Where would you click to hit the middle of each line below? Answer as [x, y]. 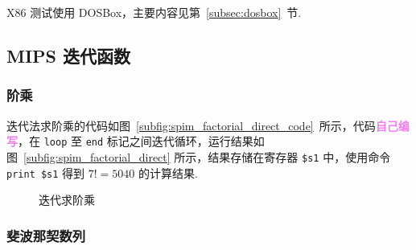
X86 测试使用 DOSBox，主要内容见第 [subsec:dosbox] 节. [154, 12]
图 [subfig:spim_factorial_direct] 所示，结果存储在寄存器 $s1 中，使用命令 [199, 156]
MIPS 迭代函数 [69, 55]
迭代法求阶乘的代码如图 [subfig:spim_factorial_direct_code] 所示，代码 [191, 125]
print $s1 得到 [46, 172]
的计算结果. [168, 172]
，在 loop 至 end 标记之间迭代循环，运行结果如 [141, 141]
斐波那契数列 [46, 235]
